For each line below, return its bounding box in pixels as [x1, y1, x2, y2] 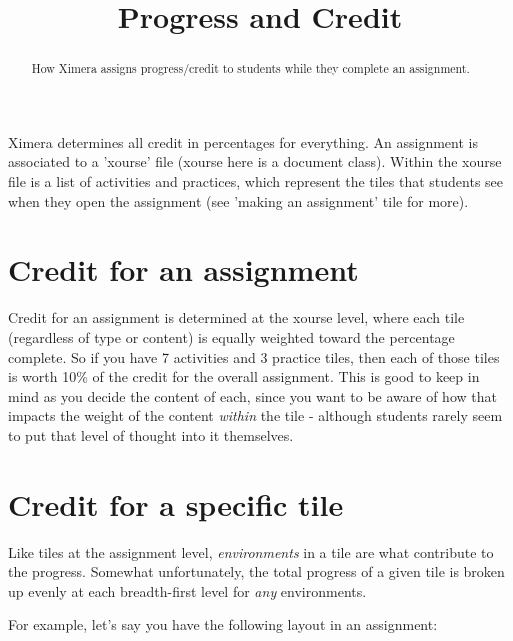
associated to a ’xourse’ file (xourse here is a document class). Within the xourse [8, 151, 502, 172]
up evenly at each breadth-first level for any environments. [8, 580, 367, 601]
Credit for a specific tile [8, 483, 344, 524]
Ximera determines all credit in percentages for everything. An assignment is [8, 131, 478, 152]
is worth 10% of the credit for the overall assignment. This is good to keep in [8, 366, 480, 387]
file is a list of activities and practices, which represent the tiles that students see [8, 171, 504, 192]
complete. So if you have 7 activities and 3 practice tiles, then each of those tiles [8, 346, 500, 367]
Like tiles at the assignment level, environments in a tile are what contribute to [8, 541, 494, 562]
